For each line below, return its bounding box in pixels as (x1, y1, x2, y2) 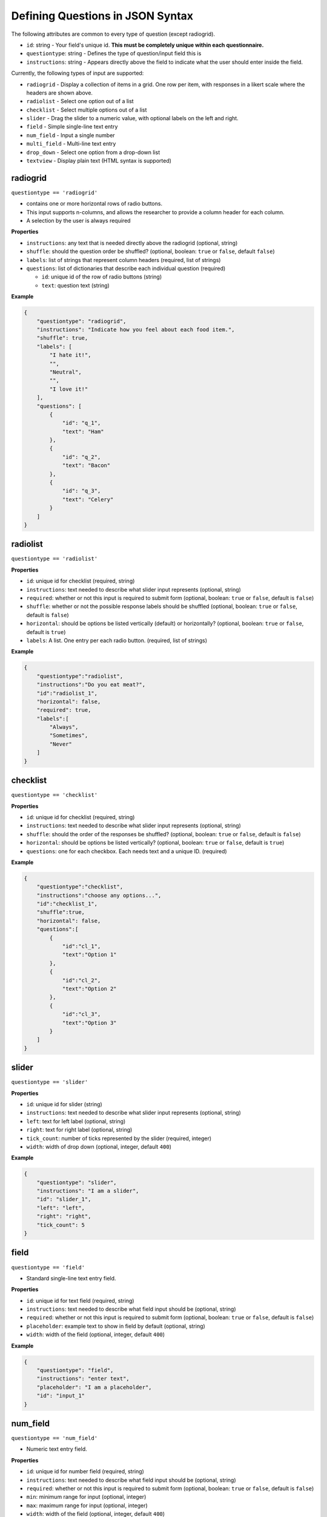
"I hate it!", (49, 352, 91, 359)
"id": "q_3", (62, 487, 101, 495)
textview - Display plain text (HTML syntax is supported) (26, 157, 172, 164)
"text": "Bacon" (62, 462, 111, 469)
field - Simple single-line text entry (26, 123, 118, 130)
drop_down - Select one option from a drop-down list (26, 149, 160, 156)
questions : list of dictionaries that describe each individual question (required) (26, 265, 226, 272)
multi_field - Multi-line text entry (26, 140, 116, 147)
